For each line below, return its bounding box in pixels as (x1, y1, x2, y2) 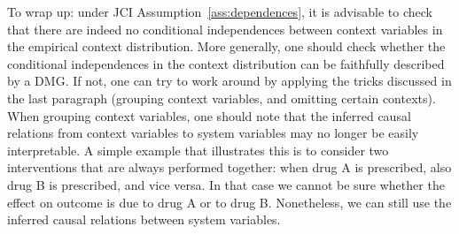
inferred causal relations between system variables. (7, 210, 281, 229)
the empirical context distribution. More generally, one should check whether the (7, 37, 446, 56)
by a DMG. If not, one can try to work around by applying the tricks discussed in (7, 72, 452, 90)
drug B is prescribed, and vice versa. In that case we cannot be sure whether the (7, 175, 445, 193)
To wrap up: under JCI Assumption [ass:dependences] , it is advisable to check (7, 3, 432, 20)
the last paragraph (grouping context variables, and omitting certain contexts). (7, 88, 436, 107)
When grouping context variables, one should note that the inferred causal (7, 106, 411, 125)
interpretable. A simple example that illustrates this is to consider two (7, 140, 389, 159)
